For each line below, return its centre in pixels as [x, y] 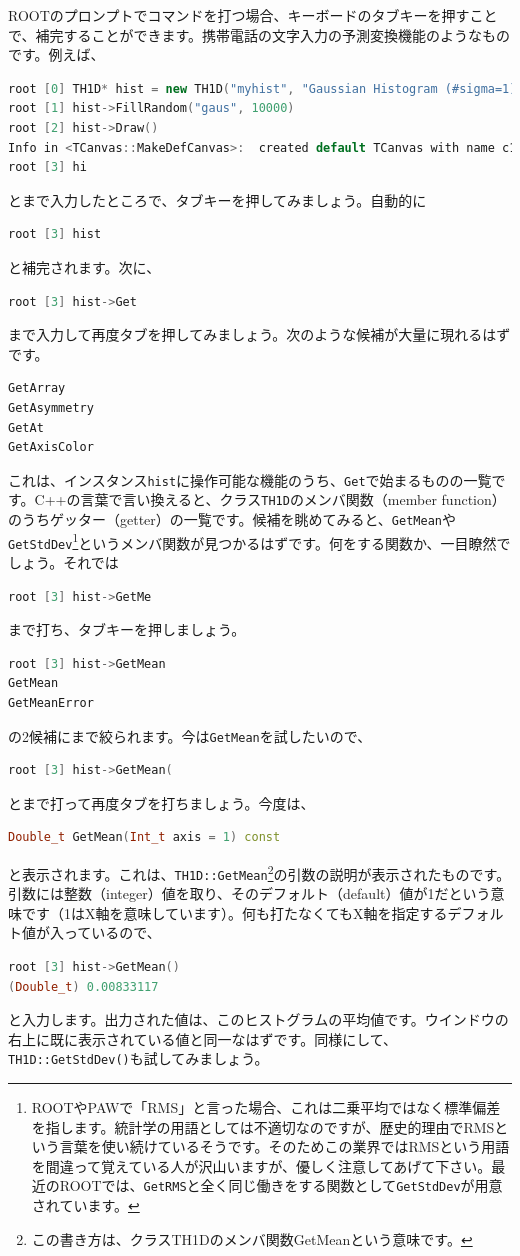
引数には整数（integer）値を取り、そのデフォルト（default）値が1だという [249, 893]
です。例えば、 [56, 54]
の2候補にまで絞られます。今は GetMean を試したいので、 [190, 735]
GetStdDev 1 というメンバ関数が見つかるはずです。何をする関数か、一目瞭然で [259, 541]
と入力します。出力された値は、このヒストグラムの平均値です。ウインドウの [258, 1019]
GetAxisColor [51, 447]
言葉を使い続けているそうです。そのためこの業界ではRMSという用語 [284, 1146]
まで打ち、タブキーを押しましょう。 [127, 629]
